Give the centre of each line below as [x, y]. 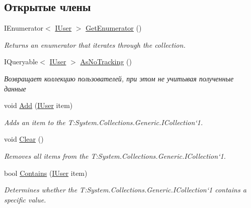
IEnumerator [24, 28]
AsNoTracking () [106, 62]
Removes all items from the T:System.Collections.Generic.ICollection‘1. [115, 155]
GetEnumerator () [114, 28]
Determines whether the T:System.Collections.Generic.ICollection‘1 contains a [125, 190]
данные [15, 88]
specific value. [25, 199]
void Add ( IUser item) [38, 105]
